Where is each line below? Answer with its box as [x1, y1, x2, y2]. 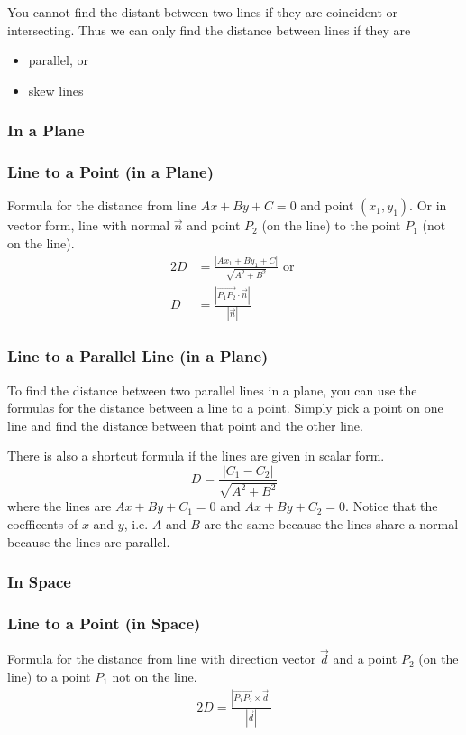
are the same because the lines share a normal [204, 514, 459, 533]
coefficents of [7, 514, 78, 533]
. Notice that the [345, 497, 438, 516]
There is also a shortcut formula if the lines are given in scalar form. [7, 446, 385, 465]
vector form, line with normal [7, 216, 170, 235]
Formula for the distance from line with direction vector [7, 649, 316, 668]
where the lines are [7, 497, 112, 516]
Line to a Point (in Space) [7, 611, 201, 634]
